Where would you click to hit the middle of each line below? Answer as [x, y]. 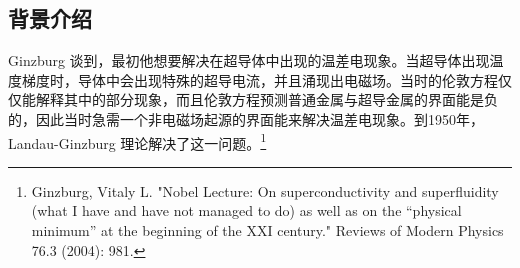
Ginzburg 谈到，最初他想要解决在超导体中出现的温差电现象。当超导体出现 [249, 60]
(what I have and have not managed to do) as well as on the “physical [246, 210]
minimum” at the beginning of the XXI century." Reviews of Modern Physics [267, 230]
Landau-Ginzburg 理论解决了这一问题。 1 [137, 141]
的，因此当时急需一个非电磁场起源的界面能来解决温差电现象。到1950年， [246, 118]
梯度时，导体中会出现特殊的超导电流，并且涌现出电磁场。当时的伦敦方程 [259, 79]
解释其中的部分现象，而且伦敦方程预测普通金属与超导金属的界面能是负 [266, 99]
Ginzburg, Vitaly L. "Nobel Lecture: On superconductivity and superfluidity [265, 190]
